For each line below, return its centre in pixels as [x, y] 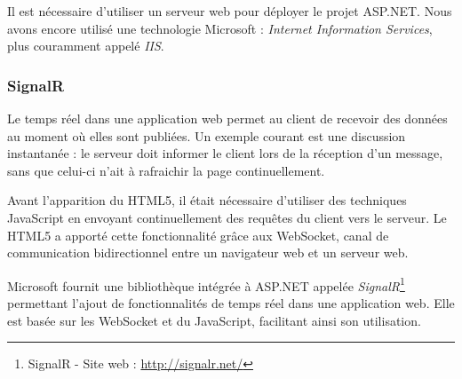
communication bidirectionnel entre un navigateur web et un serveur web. [208, 253]
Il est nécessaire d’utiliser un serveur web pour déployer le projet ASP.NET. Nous [230, 11]
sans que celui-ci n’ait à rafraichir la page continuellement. [166, 170]
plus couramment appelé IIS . [86, 46]
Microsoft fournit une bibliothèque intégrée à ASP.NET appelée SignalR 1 [206, 284]
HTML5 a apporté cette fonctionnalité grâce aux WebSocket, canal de [198, 235]
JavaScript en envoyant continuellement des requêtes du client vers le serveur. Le [227, 217]
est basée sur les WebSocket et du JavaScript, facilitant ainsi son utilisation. [214, 320]
